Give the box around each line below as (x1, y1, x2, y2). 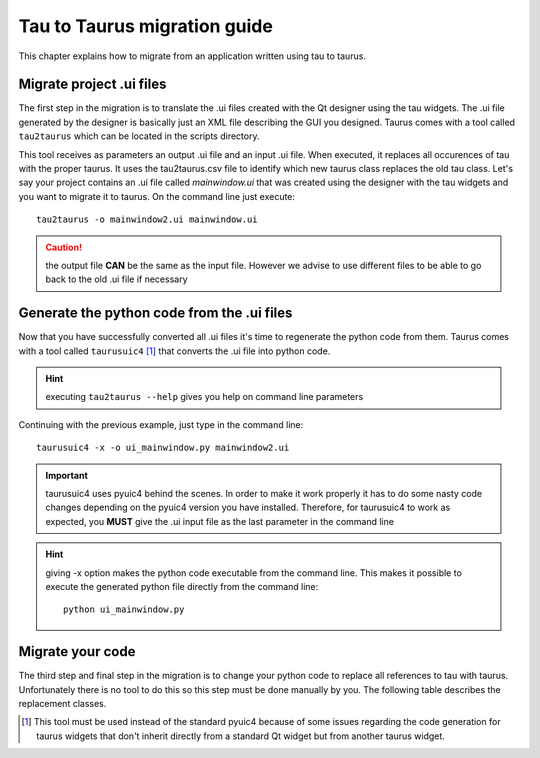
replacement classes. (18, 698, 107, 710)
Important (45, 469, 89, 481)
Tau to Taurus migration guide (18, 15, 274, 37)
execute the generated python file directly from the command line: (45, 580, 319, 592)
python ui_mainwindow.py (63, 604, 185, 615)
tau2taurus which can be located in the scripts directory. (18, 130, 260, 142)
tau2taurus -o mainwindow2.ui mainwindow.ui (36, 214, 259, 225)
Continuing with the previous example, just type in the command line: (18, 418, 304, 430)
